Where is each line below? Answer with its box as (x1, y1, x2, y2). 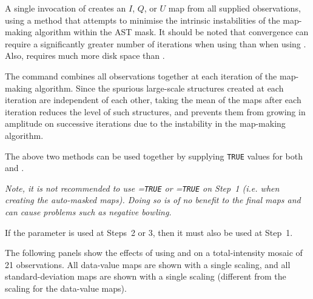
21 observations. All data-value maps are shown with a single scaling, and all (5, 258, 291, 270)
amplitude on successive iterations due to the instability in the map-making (5, 117, 286, 130)
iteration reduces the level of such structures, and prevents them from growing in (5, 105, 306, 118)
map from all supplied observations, (168, 2, 301, 14)
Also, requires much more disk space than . (5, 49, 165, 62)
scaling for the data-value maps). (5, 282, 127, 294)
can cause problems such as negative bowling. (5, 206, 172, 218)
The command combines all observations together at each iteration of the (5, 69, 277, 82)
